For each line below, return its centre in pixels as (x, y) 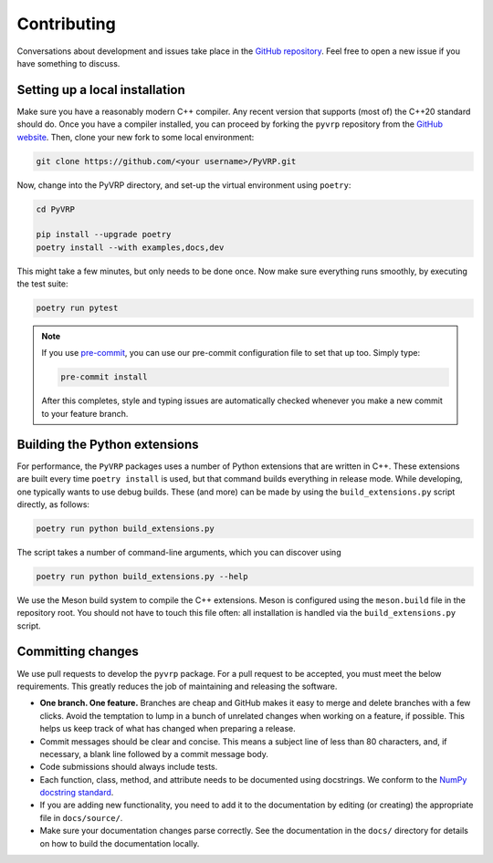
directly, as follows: (53, 504)
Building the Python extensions (108, 444)
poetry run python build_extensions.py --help (142, 576)
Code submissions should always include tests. (129, 767)
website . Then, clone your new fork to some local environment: (136, 137)
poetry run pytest (77, 308)
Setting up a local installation (101, 90)
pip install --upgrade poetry (104, 234)
